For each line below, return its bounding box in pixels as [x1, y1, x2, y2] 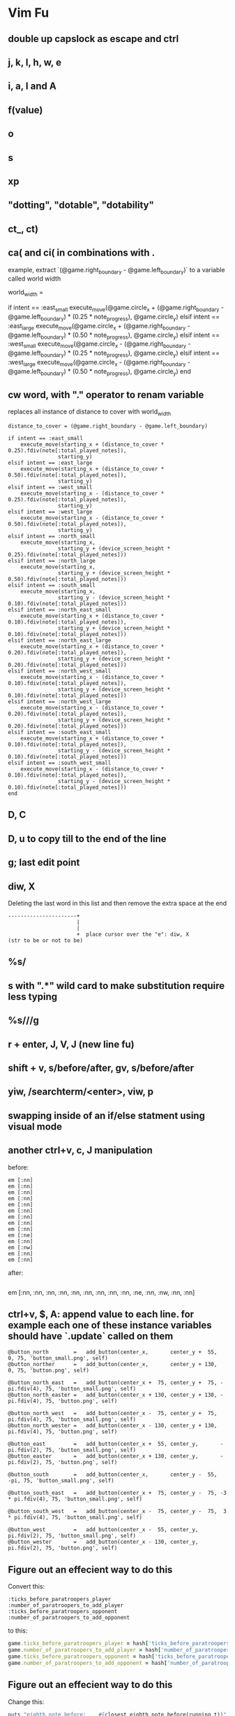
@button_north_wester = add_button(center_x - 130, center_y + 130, [8, 1422, 218, 1429]
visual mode [8, 1120, 62, 1132]
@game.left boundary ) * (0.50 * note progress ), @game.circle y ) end [8, 367, 191, 377]
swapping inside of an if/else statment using [8, 1109, 205, 1121]
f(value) [8, 104, 43, 116]
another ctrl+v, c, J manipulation [8, 1144, 153, 1156]
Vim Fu [8, 5, 50, 21]
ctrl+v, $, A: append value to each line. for [8, 1309, 195, 1321]
